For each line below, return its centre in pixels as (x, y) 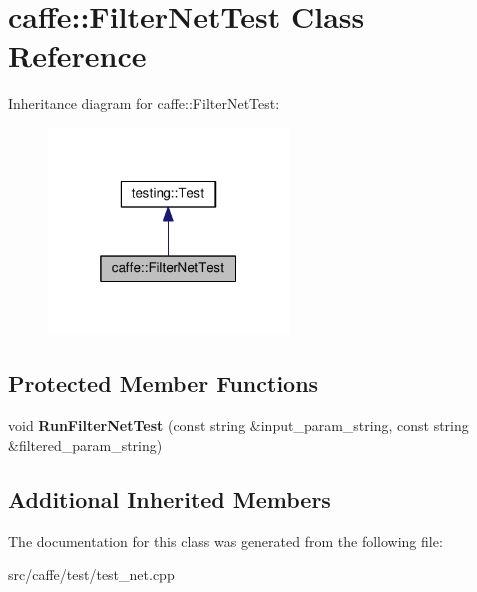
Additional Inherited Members (169, 498)
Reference (77, 55)
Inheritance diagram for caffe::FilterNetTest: (144, 103)
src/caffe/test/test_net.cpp (91, 574)
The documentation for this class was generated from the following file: (225, 540)
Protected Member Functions (163, 383)
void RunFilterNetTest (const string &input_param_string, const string (238, 425)
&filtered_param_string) (85, 444)
